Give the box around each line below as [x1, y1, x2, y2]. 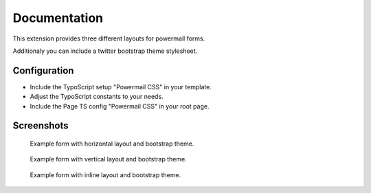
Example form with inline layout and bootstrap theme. [30, 170, 181, 179]
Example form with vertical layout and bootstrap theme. [30, 155, 187, 163]
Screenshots [12, 120, 69, 132]
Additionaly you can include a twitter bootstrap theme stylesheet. [12, 47, 198, 55]
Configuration [12, 65, 74, 76]
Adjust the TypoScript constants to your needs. [30, 93, 164, 101]
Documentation [12, 10, 104, 25]
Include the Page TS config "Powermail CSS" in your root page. [30, 102, 210, 110]
